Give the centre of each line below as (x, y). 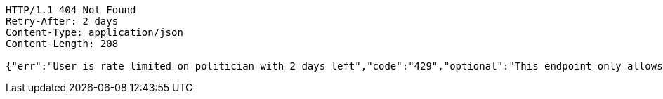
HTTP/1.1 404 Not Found (71, 10)
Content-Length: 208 (62, 44)
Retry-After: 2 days (62, 21)
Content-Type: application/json (94, 32)
